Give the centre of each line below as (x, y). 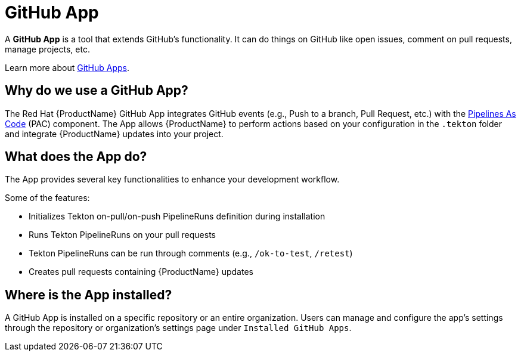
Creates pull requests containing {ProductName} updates (141, 272)
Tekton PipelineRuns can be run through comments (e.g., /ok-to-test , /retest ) (191, 253)
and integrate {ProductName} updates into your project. (114, 134)
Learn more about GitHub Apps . (67, 67)
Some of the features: (47, 198)
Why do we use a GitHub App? (97, 91)
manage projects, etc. (47, 49)
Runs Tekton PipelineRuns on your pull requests (122, 235)
